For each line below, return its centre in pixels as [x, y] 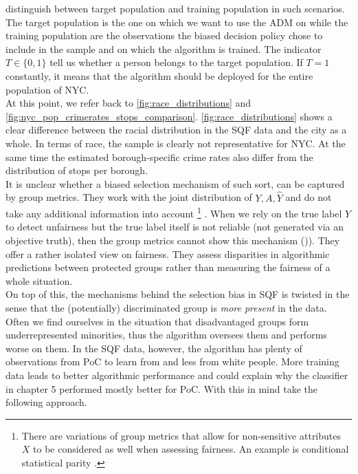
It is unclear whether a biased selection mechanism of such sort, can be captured [175, 183]
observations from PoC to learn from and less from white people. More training [172, 362]
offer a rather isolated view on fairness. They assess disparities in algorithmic [168, 254]
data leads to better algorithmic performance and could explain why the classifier [177, 375]
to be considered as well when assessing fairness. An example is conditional [191, 449]
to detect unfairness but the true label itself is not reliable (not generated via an [175, 227]
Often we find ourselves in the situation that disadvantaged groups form [157, 321]
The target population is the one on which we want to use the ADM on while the [177, 22]
